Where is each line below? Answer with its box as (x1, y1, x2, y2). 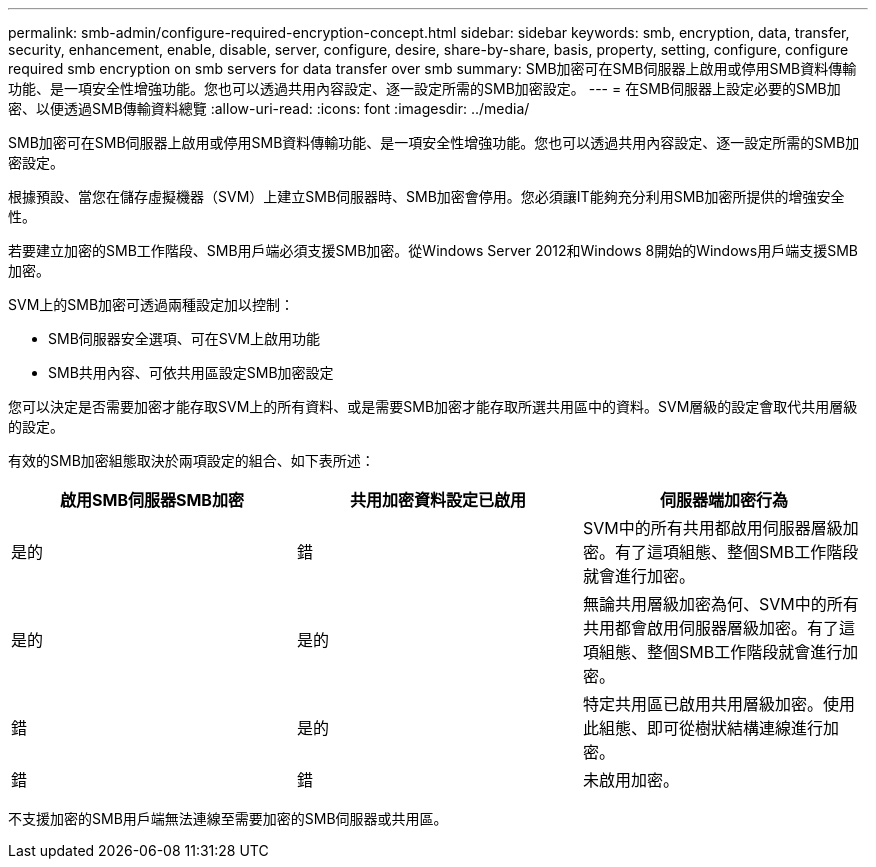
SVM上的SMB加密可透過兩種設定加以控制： (8, 296, 295, 313)
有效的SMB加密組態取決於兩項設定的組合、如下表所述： (8, 452, 375, 469)
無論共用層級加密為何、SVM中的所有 (582, 594, 859, 614)
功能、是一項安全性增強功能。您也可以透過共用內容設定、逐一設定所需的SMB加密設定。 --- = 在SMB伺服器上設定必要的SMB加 (8, 80, 841, 97)
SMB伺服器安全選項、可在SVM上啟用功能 (48, 330, 321, 347)
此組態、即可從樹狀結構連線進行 (582, 718, 823, 738)
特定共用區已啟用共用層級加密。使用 (582, 694, 855, 714)
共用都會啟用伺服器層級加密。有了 (582, 618, 839, 638)
